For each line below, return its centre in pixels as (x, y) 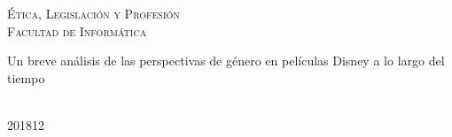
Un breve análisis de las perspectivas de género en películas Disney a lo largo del (226, 61)
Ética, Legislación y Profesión (94, 13)
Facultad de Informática (77, 30)
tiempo (26, 77)
